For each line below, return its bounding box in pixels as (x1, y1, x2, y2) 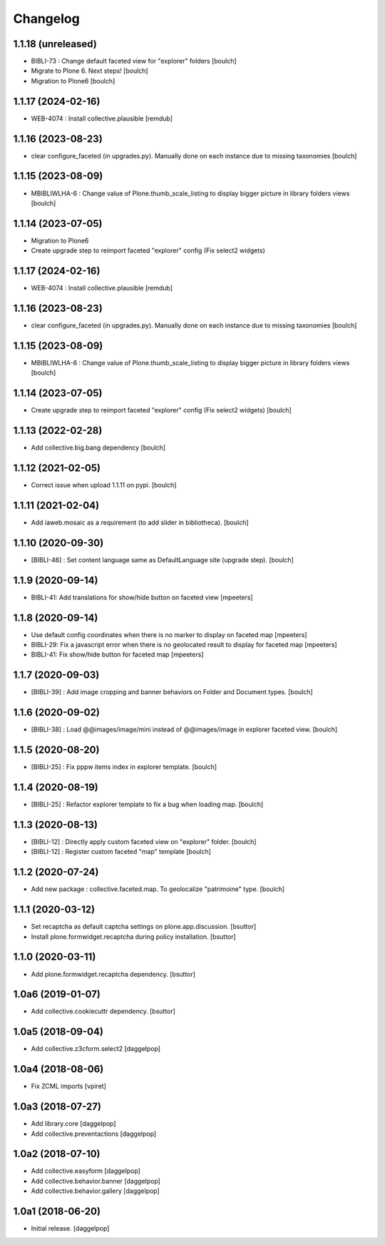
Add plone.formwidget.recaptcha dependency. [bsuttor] (31, 970, 196, 978)
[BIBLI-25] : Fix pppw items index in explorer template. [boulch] (31, 763, 217, 771)
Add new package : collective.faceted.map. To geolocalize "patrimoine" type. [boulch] (31, 885, 285, 893)
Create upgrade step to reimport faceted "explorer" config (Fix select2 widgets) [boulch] (31, 406, 292, 415)
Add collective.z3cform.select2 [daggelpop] (31, 1045, 160, 1053)
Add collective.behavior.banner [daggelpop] (31, 1177, 160, 1185)
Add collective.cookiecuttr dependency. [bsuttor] (31, 1007, 176, 1016)
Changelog (13, 11, 80, 26)
